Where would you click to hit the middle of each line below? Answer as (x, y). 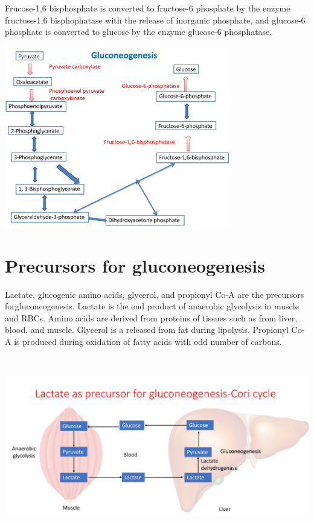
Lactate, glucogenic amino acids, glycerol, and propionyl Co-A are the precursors (155, 294)
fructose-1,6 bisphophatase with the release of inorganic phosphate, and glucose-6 (155, 20)
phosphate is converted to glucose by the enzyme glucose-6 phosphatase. (139, 32)
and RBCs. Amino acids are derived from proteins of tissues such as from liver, (151, 317)
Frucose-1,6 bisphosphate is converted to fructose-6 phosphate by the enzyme (148, 8)
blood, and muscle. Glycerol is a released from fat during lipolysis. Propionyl (147, 330)
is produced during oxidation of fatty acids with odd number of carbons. (148, 341)
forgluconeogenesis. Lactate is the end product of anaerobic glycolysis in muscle (152, 306)
